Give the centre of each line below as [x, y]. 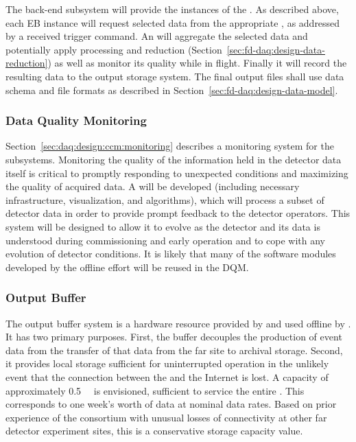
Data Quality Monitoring [76, 120]
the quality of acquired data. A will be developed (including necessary [153, 186]
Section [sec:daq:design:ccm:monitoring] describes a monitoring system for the [170, 146]
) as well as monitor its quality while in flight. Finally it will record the [197, 63]
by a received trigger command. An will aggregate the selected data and [157, 36]
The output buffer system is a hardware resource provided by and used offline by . [178, 323]
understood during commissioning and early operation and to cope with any [165, 240]
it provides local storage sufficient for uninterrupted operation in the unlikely [167, 363]
